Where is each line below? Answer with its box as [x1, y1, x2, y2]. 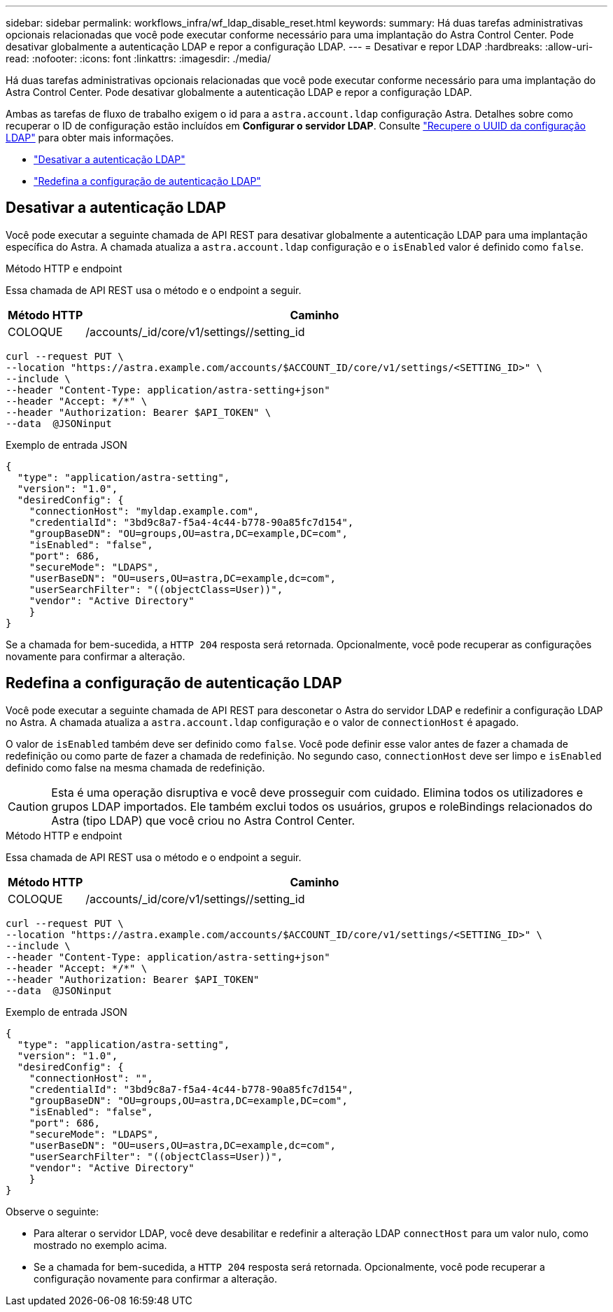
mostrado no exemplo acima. [34, 1238, 167, 1251]
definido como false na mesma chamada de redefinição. [6, 761, 265, 774]
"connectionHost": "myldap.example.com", [29, 505, 260, 517]
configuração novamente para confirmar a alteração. [34, 1272, 277, 1285]
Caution [8, 799, 49, 814]
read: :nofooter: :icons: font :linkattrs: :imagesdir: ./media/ [6, 53, 271, 64]
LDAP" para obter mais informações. [6, 132, 174, 144]
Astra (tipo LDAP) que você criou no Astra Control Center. [51, 813, 355, 828]
